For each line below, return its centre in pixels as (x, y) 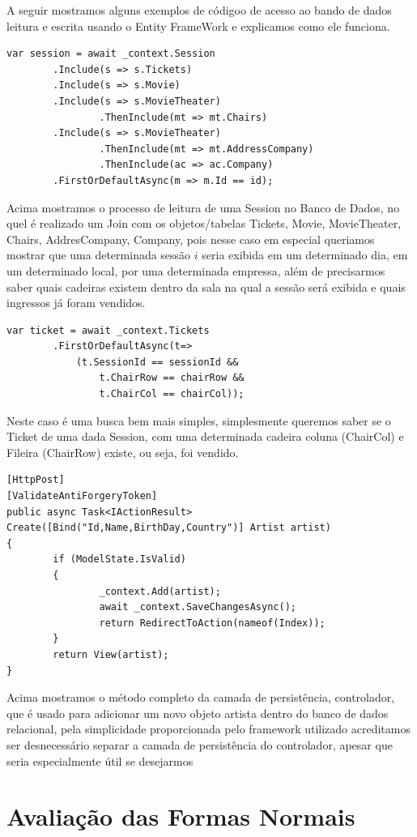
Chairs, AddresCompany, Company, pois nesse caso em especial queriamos (191, 239)
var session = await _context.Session (111, 54)
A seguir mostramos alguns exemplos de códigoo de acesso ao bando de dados (199, 10)
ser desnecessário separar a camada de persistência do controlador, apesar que (200, 744)
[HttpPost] (36, 480)
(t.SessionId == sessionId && (157, 362)
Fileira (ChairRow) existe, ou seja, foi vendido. (123, 452)
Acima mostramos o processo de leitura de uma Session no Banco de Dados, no (203, 207)
